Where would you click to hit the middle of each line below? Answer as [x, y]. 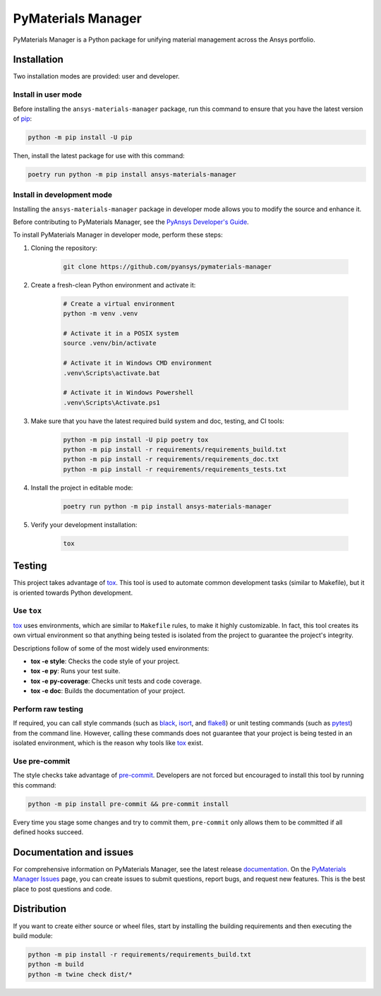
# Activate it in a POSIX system [121, 333]
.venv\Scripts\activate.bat [111, 373]
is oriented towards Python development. [73, 593]
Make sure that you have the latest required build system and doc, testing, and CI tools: [158, 421]
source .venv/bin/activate [110, 343]
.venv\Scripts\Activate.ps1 [111, 402]
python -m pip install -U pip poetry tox [136, 439]
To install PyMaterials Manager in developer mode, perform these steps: [118, 235]
